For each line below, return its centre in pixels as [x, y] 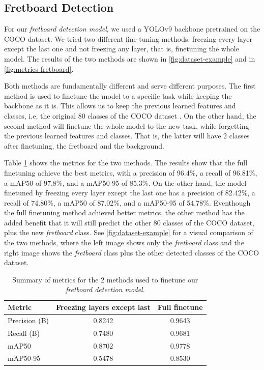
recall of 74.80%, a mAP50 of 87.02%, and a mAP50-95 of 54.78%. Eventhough [127, 202]
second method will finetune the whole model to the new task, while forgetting [127, 125]
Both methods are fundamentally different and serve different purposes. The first [130, 86]
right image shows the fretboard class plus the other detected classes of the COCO [132, 252]
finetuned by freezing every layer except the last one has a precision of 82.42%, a [130, 193]
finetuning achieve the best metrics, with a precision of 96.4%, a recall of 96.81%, [131, 172]
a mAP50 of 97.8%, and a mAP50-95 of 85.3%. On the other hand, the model [125, 182]
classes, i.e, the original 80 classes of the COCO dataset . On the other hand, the [130, 115]
